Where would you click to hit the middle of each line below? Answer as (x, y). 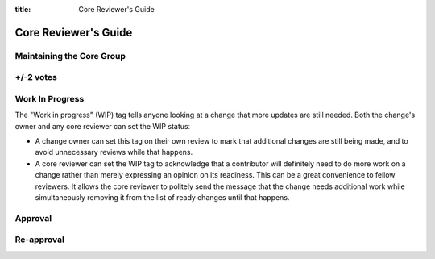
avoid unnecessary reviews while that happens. (114, 152)
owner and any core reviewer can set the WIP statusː (103, 126)
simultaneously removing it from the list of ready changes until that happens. (162, 198)
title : (23, 9)
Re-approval (39, 240)
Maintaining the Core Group (70, 56)
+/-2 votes (36, 77)
